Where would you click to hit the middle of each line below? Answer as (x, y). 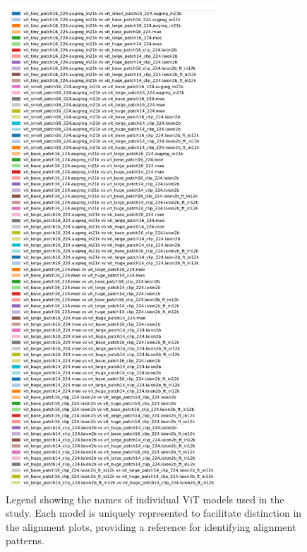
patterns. (25, 540)
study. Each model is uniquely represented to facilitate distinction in (154, 513)
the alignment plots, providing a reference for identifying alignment (151, 526)
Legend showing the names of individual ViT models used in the (145, 499)
